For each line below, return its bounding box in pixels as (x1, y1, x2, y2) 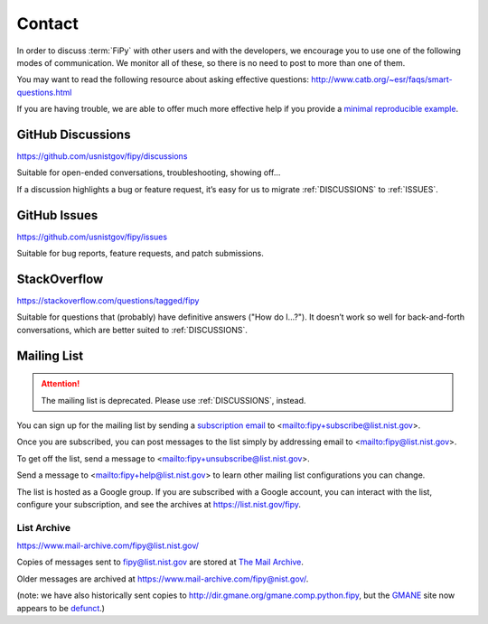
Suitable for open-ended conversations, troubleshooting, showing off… (16, 167, 281, 178)
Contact (16, 14, 79, 33)
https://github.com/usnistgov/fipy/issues (16, 231, 167, 242)
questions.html (16, 87, 72, 98)
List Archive (16, 521, 71, 534)
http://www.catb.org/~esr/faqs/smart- (310, 74, 453, 85)
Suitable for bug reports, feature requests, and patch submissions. (16, 248, 264, 259)
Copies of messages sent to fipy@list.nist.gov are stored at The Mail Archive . (16, 556, 305, 568)
